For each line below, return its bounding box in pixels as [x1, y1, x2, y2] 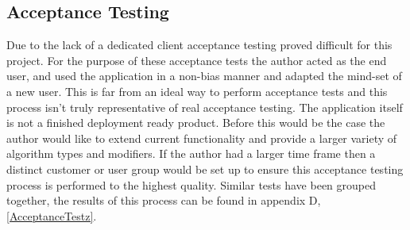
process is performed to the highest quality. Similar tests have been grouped [6, 176, 376, 193]
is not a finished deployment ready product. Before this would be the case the [6, 114, 385, 131]
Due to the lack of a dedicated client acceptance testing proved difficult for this [6, 36, 393, 53]
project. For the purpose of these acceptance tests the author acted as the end [6, 52, 387, 68]
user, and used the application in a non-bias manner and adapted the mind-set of [6, 67, 402, 84]
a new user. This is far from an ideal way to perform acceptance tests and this [6, 82, 388, 99]
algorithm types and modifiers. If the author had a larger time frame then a [6, 145, 376, 162]
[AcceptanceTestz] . [6, 207, 97, 224]
